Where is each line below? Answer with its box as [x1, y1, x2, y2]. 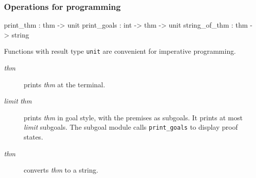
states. [24, 132, 43, 142]
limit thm [4, 96, 32, 106]
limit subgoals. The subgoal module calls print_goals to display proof [24, 122, 238, 132]
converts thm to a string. [24, 165, 98, 175]
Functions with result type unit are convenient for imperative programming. [4, 46, 236, 56]
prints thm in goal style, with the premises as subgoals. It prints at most [24, 112, 243, 122]
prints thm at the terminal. [24, 79, 105, 89]
